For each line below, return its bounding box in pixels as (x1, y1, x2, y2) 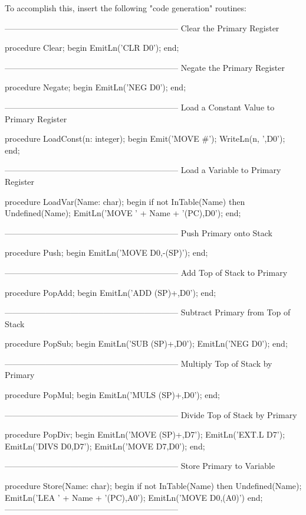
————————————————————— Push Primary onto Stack (5, 226, 273, 239)
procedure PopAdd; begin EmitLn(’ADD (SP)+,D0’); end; (5, 286, 216, 298)
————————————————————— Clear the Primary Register (5, 21, 279, 34)
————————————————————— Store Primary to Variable (5, 459, 275, 472)
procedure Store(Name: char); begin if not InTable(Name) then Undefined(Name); (5, 480, 302, 492)
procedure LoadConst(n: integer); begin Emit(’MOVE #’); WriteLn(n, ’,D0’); (5, 132, 285, 145)
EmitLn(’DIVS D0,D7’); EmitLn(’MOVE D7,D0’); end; (5, 439, 205, 452)
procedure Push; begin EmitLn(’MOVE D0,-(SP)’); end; (5, 246, 208, 259)
